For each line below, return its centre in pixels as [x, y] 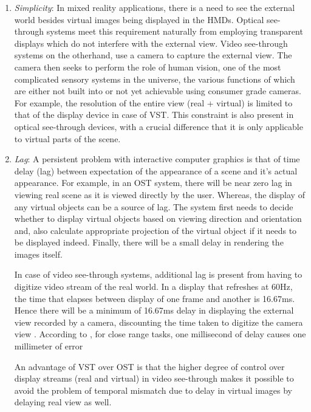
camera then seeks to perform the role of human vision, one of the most [148, 67]
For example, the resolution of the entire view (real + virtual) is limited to [153, 102]
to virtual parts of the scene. [67, 138]
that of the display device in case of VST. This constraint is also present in [154, 115]
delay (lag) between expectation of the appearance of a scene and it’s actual [156, 170]
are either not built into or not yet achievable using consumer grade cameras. [158, 91]
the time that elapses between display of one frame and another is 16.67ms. [155, 298]
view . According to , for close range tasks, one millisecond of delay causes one [160, 334]
